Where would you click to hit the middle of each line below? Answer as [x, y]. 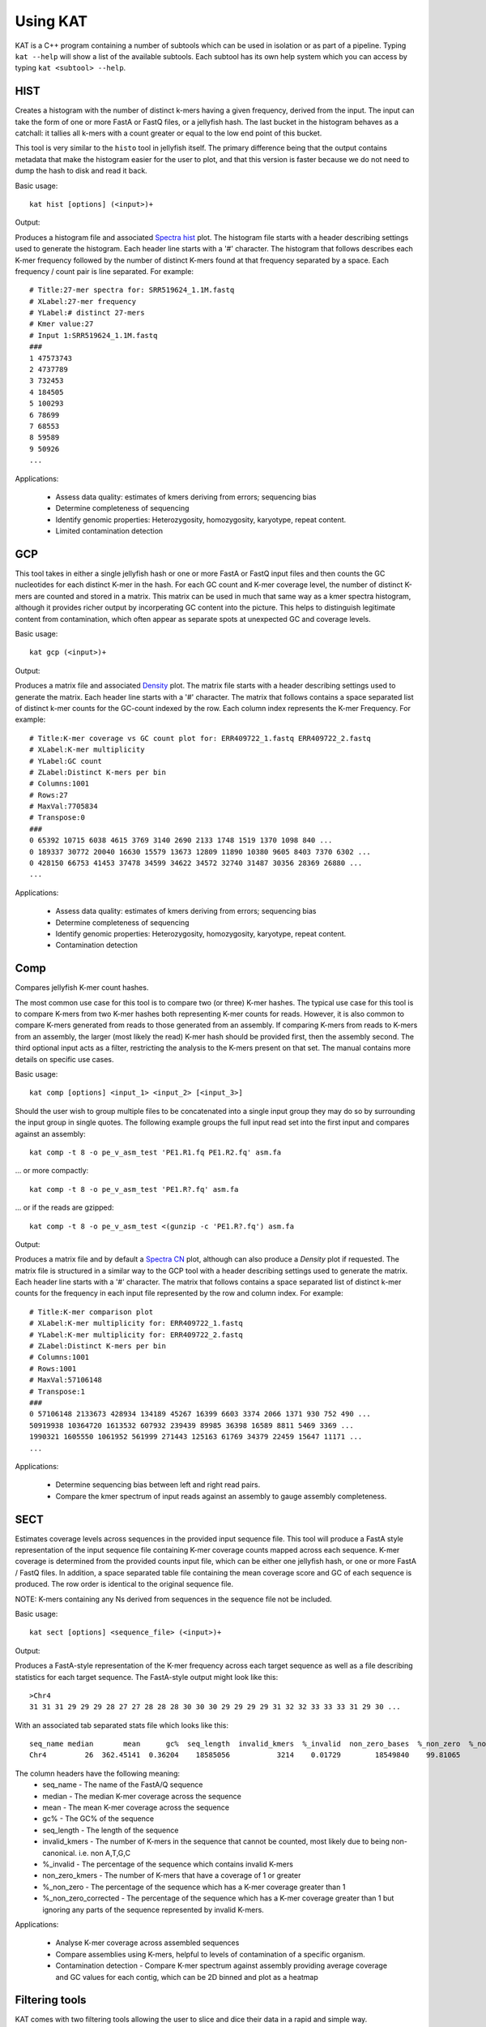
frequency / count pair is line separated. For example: [104, 271]
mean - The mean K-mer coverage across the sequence [136, 1807]
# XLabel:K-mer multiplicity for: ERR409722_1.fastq [136, 1323]
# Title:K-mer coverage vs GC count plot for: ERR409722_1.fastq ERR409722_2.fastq [200, 738]
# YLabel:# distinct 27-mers [87, 313]
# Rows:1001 [53, 1369]
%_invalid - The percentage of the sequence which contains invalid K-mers [168, 1864]
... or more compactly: [52, 1171]
